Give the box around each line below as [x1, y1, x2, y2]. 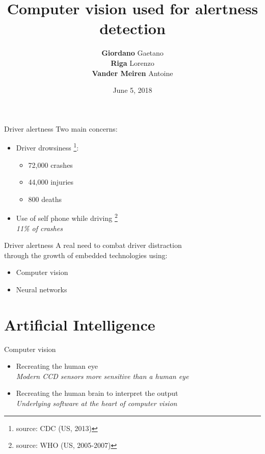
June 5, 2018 [113, 85, 152, 95]
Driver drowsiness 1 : [16, 141, 79, 153]
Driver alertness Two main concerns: [4, 123, 118, 134]
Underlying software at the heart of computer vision [16, 398, 177, 409]
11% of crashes [16, 222, 63, 233]
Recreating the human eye [16, 361, 98, 371]
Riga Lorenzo [111, 57, 154, 68]
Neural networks [16, 284, 67, 294]
